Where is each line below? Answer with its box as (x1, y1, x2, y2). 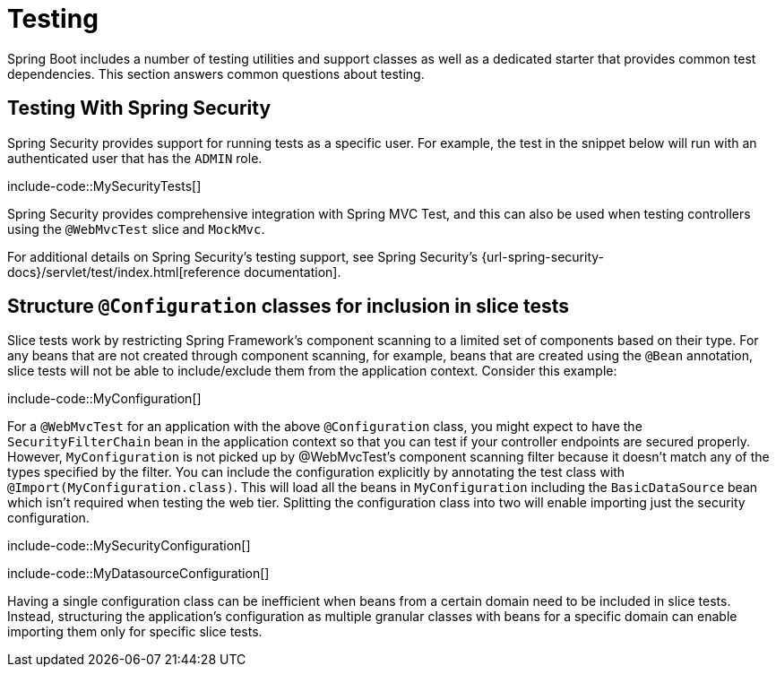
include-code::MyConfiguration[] (7, 391, 202, 407)
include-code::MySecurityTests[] (7, 177, 202, 194)
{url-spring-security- (481, 248, 604, 264)
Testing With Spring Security (7, 97, 272, 120)
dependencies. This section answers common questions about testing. (7, 65, 425, 82)
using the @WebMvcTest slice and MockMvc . (7, 220, 265, 237)
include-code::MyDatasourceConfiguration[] (7, 566, 270, 582)
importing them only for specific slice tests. (7, 624, 263, 640)
